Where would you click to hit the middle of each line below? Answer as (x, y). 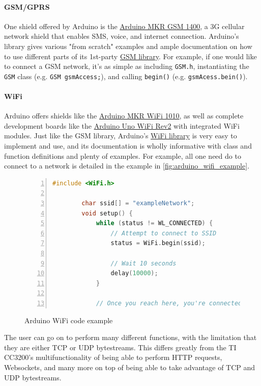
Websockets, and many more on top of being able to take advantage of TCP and (130, 367)
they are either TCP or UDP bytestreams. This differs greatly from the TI (120, 347)
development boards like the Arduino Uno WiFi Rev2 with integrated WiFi (122, 125)
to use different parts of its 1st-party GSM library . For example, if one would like (130, 56)
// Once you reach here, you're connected (169, 303)
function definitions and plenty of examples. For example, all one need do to (123, 155)
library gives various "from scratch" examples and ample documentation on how (128, 46)
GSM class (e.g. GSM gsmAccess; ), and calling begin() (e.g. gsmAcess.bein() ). (126, 76)
